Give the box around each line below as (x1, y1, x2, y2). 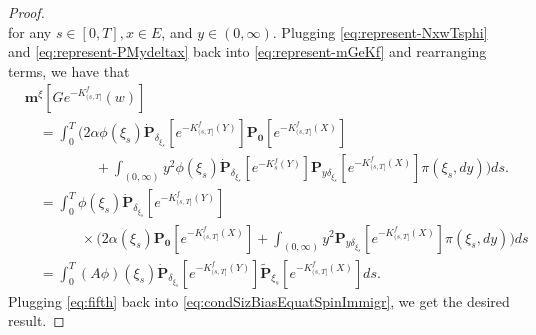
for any (8, 21, 52, 42)
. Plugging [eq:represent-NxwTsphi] (272, 21, 488, 42)
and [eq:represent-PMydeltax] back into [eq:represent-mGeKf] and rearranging (8, 41, 487, 62)
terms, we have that (8, 60, 130, 81)
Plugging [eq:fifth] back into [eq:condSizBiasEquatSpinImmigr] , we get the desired (8, 290, 510, 311)
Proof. (8, 2, 45, 22)
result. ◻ (8, 310, 65, 331)
